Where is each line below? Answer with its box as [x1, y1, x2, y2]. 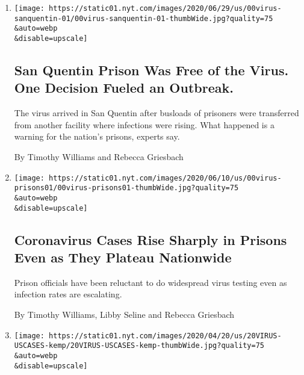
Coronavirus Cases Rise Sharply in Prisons [14, 230, 287, 249]
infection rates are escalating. [14, 288, 122, 300]
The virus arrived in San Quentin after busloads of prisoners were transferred [14, 107, 299, 119]
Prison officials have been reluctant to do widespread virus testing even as [14, 276, 287, 288]
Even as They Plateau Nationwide [14, 248, 232, 266]
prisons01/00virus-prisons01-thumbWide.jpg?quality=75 [14, 184, 239, 193]
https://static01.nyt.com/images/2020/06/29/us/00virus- [49, 4, 282, 13]
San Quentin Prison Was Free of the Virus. [14, 61, 289, 79]
